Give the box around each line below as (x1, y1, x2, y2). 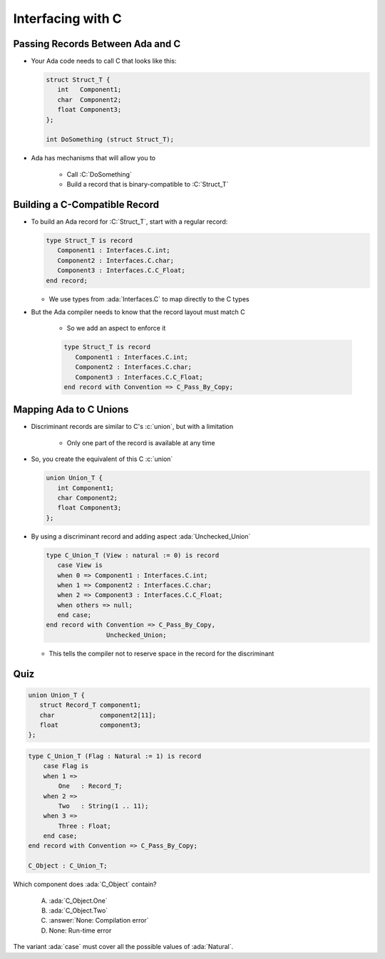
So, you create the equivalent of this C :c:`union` (31, 455, 173, 463)
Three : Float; (58, 821, 112, 830)
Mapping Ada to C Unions (13, 403, 129, 416)
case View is (57, 561, 103, 569)
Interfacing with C (13, 11, 123, 26)
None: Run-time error (48, 926, 112, 935)
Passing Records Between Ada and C (13, 38, 181, 50)
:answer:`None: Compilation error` (48, 916, 149, 925)
